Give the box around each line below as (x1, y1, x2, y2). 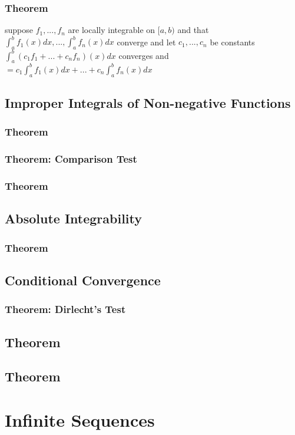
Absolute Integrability (5, 209, 142, 228)
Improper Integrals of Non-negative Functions (5, 94, 291, 112)
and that (177, 24, 209, 36)
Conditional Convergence (5, 271, 161, 289)
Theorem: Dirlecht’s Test (5, 302, 126, 317)
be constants (210, 35, 255, 48)
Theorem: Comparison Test (5, 151, 137, 166)
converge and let (117, 35, 176, 48)
